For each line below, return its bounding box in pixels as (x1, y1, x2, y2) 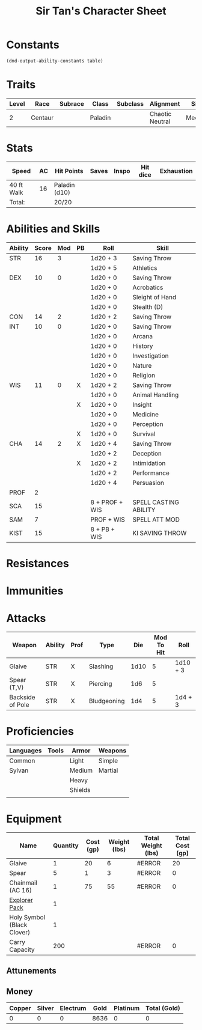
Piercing (89, 680, 112, 688)
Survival (132, 430, 156, 438)
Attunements (6, 966, 57, 976)
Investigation (132, 352, 170, 360)
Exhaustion (159, 166, 193, 175)
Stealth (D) (132, 302, 164, 311)
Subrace (59, 99, 84, 108)
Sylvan (9, 766, 29, 775)
